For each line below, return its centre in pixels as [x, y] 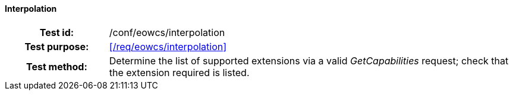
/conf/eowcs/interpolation [167, 32]
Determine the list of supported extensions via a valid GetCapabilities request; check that [309, 60]
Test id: [57, 32]
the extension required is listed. [179, 72]
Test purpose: [57, 46]
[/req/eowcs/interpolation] [168, 46]
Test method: [56, 66]
